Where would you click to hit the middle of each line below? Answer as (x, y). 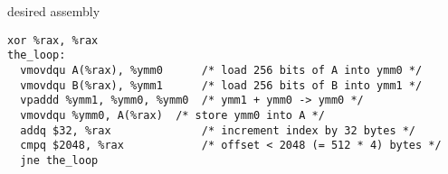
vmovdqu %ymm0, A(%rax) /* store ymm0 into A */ (172, 115)
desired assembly (54, 11)
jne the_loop (59, 160)
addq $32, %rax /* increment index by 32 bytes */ (218, 130)
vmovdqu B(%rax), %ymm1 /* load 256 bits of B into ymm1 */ (221, 85)
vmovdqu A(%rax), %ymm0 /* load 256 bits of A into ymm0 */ (221, 70)
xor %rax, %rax (53, 40)
